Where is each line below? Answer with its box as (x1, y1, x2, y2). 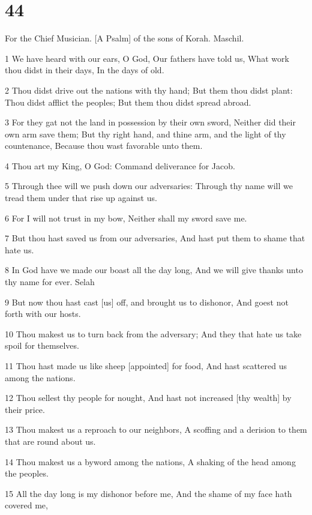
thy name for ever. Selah (5, 276, 95, 288)
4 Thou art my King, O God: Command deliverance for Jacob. (5, 159, 235, 172)
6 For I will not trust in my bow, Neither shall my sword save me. (5, 211, 247, 224)
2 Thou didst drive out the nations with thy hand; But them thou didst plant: (5, 83, 293, 96)
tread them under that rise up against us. (5, 191, 157, 204)
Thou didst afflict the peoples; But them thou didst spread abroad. (5, 95, 251, 108)
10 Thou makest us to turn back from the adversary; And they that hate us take (5, 327, 302, 340)
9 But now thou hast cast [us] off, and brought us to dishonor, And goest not (5, 295, 289, 308)
